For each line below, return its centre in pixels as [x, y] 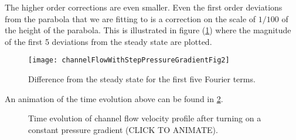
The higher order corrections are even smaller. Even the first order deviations [144, 7]
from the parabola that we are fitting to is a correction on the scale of [130, 18]
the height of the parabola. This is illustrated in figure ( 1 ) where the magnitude [148, 30]
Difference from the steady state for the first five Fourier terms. [142, 79]
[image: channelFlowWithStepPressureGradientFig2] [129, 60]
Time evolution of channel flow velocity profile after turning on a [145, 118]
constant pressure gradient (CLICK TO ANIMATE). [123, 129]
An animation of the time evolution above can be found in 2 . [114, 98]
